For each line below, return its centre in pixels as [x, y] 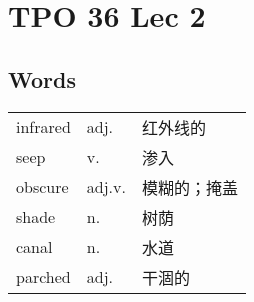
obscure [42, 187]
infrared [43, 127]
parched [43, 277]
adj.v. [106, 187]
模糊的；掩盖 [189, 187]
